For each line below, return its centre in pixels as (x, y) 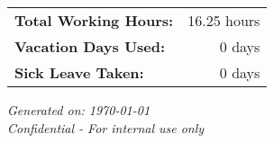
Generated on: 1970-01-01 (79, 110)
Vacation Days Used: (90, 46)
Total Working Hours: (94, 20)
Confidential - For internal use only (106, 127)
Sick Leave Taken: (79, 72)
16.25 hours (224, 20)
